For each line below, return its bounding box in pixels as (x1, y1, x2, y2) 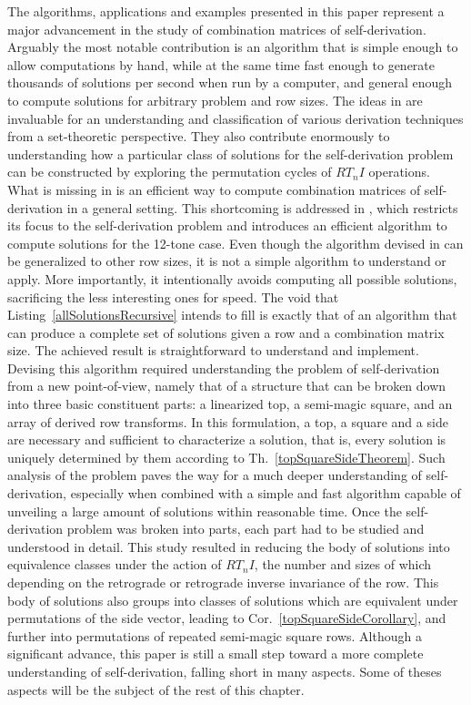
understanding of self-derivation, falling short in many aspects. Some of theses (7, 661, 442, 680)
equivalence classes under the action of (7, 555, 222, 574)
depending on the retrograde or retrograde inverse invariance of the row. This (7, 573, 439, 591)
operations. (368, 162, 430, 181)
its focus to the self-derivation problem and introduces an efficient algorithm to (7, 216, 447, 235)
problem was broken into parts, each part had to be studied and (66, 519, 425, 538)
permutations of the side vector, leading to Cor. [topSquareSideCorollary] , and (7, 608, 446, 628)
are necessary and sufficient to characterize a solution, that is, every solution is (7, 430, 446, 449)
